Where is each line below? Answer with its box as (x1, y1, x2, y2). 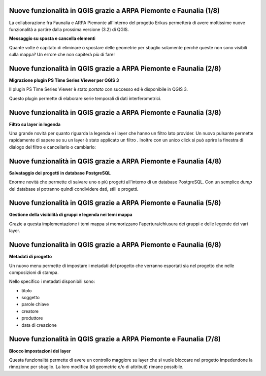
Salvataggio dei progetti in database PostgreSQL (9, 170, 111, 176)
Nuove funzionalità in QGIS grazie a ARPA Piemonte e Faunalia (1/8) (9, 6, 220, 15)
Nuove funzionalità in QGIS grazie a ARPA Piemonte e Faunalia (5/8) (9, 199, 221, 207)
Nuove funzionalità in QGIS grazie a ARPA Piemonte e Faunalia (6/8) (9, 240, 222, 249)
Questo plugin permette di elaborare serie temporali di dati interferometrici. (9, 95, 162, 101)
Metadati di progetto (9, 254, 52, 260)
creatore (21, 308, 39, 314)
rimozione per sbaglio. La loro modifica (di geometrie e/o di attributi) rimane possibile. (9, 364, 184, 370)
